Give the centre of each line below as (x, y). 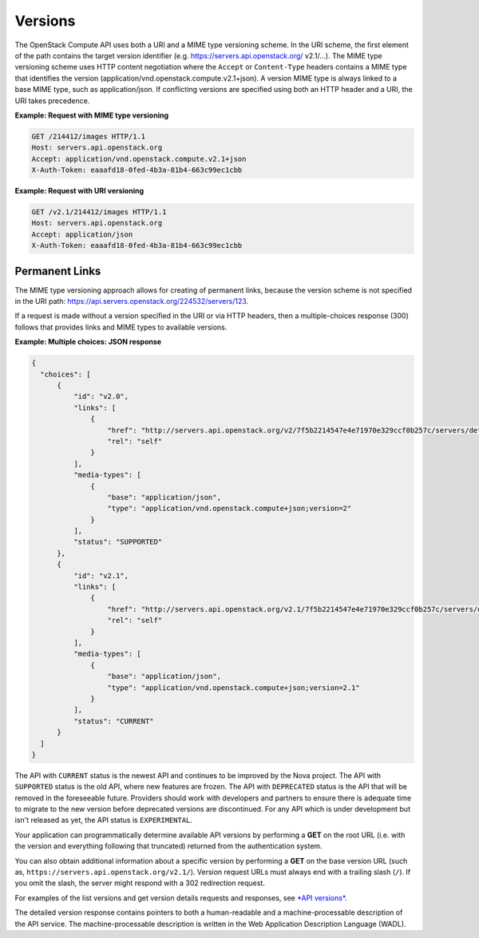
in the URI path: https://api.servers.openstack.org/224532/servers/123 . (132, 301)
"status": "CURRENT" (114, 721)
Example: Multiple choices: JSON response (88, 342)
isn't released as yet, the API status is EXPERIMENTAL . (104, 820)
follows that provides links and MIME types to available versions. (121, 327)
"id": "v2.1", (101, 575)
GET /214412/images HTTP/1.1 (89, 136)
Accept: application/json (82, 234)
